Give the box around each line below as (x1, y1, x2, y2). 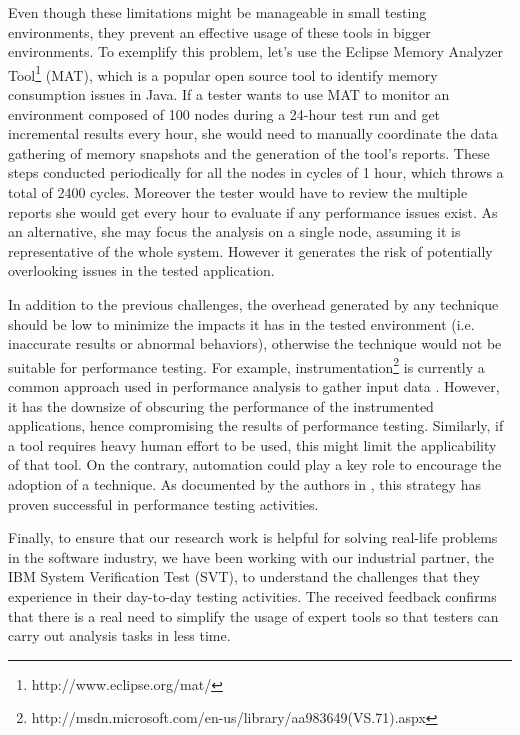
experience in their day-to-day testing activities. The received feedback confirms (8, 585, 497, 606)
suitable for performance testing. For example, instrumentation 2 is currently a (8, 353, 485, 377)
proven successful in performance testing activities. (8, 493, 319, 514)
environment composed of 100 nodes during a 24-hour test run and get (8, 103, 441, 124)
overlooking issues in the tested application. (8, 260, 275, 281)
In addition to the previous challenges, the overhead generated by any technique (8, 293, 499, 314)
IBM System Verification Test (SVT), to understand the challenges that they (8, 566, 480, 587)
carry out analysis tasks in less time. (8, 625, 231, 646)
